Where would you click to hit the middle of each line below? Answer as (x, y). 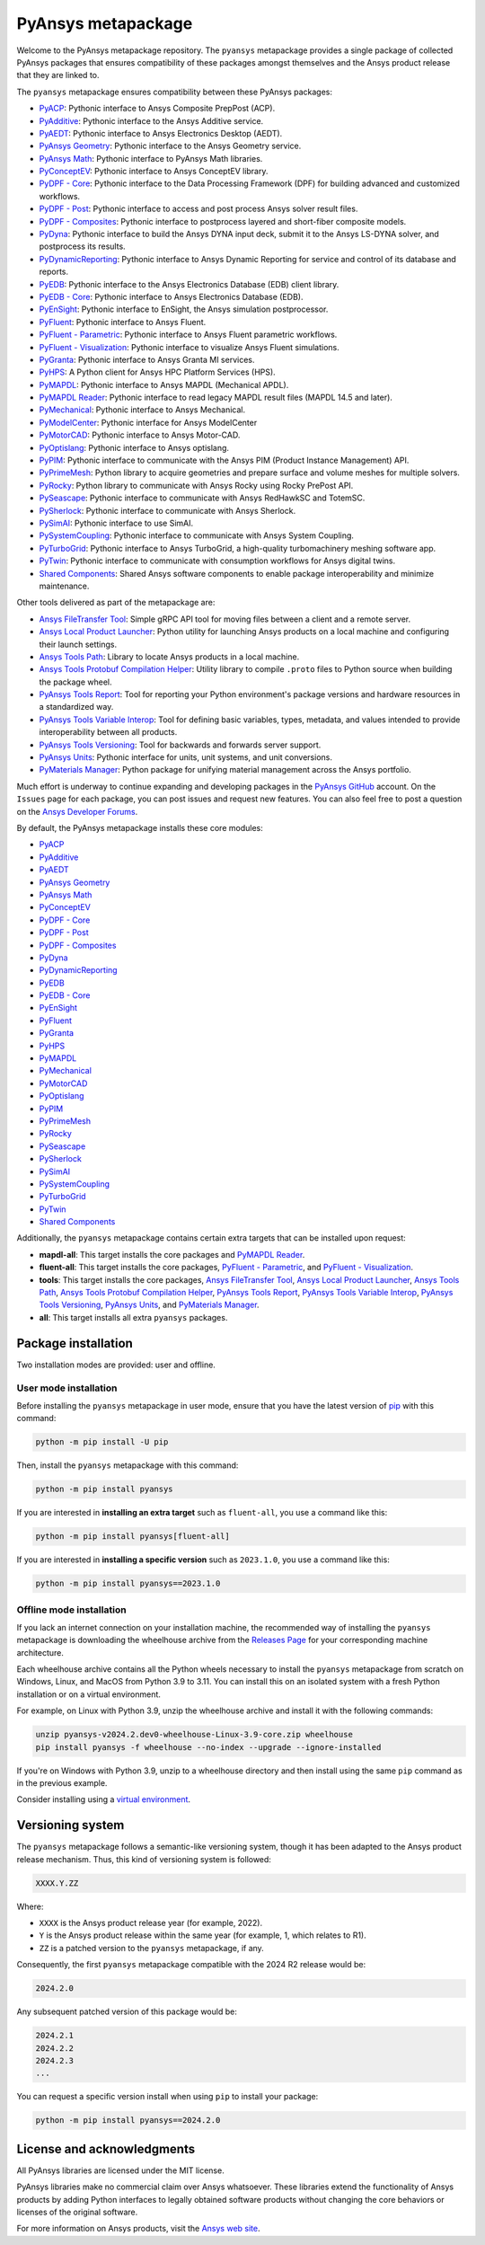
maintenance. (64, 586)
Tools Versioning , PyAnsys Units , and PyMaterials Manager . (149, 1305)
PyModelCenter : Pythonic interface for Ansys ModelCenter (148, 422)
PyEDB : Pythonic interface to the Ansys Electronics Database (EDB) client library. (189, 284)
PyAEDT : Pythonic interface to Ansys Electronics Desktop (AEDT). (161, 133)
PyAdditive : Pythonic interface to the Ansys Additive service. (151, 120)
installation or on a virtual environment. (89, 1694)
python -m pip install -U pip (102, 1442)
